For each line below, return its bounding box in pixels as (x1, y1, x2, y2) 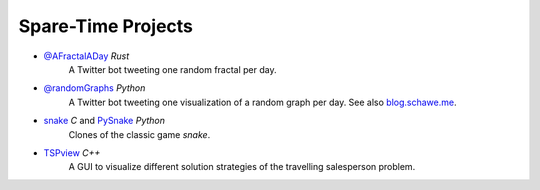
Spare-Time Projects (18, 15, 194, 37)
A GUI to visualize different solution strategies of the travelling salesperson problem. (68, 161, 416, 173)
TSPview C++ (43, 146, 101, 159)
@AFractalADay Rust (43, 50, 130, 62)
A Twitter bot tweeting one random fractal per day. (68, 63, 277, 75)
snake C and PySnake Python (43, 115, 165, 127)
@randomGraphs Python (43, 82, 146, 94)
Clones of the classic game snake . (68, 128, 211, 140)
